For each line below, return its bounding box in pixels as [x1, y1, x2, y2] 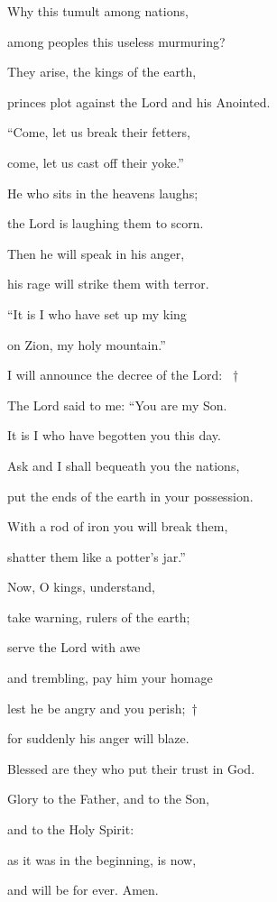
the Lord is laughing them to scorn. [7, 214, 204, 233]
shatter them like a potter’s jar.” [7, 547, 186, 566]
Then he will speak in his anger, [7, 244, 185, 262]
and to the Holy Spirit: [7, 820, 134, 839]
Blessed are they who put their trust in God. [7, 759, 255, 778]
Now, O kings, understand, [7, 577, 155, 596]
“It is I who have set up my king [7, 304, 187, 323]
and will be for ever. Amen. [7, 880, 159, 899]
